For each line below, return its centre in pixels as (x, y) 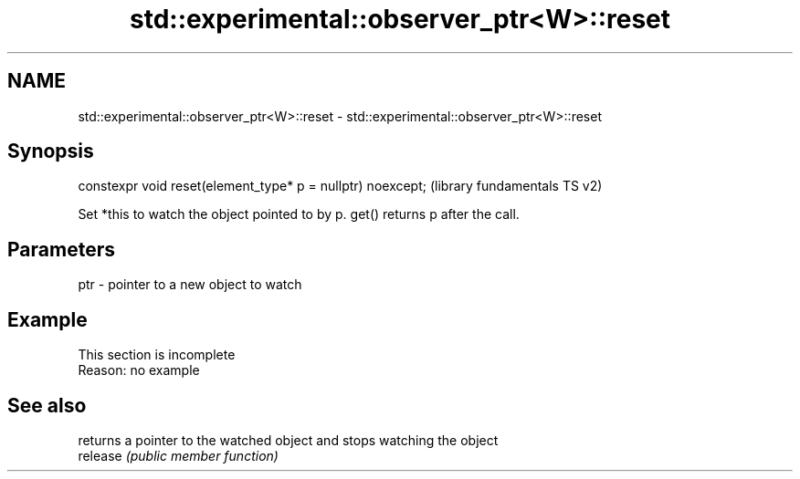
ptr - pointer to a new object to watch (190, 285)
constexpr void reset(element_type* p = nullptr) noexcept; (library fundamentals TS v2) (340, 186)
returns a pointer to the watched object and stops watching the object (288, 440)
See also (47, 405)
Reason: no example (139, 370)
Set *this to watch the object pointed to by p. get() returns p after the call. (299, 214)
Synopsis (51, 151)
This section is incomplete (157, 355)
